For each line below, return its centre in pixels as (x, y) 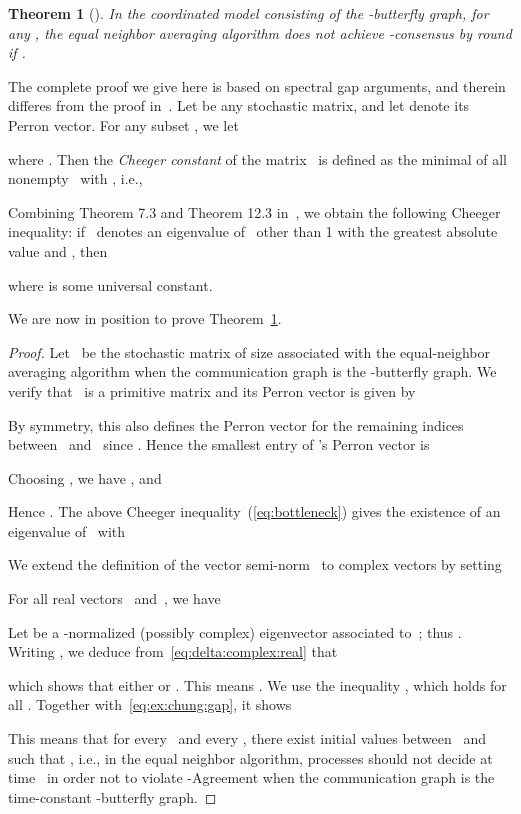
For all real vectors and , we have (114, 598)
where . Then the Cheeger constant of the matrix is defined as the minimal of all (257, 158)
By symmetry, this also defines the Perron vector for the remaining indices (236, 424)
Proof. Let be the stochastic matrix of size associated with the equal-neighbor (249, 351)
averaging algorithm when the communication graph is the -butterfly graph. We (252, 371)
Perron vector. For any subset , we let (123, 124)
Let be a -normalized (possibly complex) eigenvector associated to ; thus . (235, 631)
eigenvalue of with (67, 530)
